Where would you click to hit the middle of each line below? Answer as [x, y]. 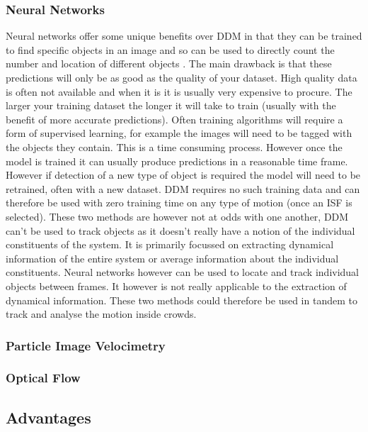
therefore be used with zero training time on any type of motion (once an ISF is [179, 203]
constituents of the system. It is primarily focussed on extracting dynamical [170, 244]
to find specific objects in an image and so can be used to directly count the [170, 49]
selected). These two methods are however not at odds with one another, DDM [177, 216]
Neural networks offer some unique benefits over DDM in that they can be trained [184, 36]
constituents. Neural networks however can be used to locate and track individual [183, 272]
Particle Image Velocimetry [86, 345]
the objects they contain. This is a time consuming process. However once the [174, 146]
